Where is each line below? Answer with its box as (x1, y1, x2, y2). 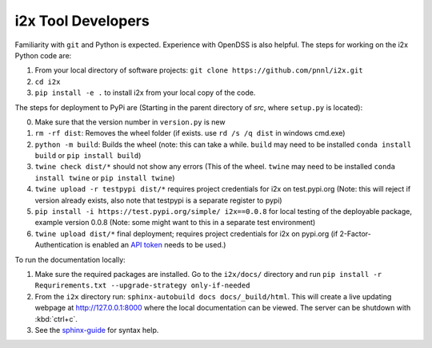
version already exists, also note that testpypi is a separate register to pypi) (34, 196, 283, 205)
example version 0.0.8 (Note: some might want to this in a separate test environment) (34, 218, 316, 227)
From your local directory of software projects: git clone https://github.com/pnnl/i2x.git (34, 65, 363, 75)
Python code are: (14, 50, 72, 60)
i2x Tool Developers (14, 12, 150, 30)
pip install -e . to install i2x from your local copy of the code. (34, 88, 256, 97)
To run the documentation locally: (14, 255, 126, 264)
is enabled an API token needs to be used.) (84, 240, 226, 250)
